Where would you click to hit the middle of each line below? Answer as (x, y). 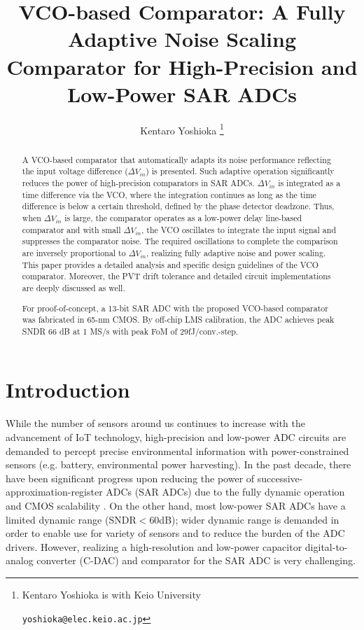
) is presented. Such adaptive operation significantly (240, 171)
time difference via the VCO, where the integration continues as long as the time (169, 194)
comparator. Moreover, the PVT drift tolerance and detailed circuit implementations (176, 276)
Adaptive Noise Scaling (182, 39)
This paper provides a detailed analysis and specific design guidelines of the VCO (170, 264)
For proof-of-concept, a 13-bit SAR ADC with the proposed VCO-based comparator (175, 308)
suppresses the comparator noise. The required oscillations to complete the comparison (180, 241)
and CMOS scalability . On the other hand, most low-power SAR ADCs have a (176, 505)
